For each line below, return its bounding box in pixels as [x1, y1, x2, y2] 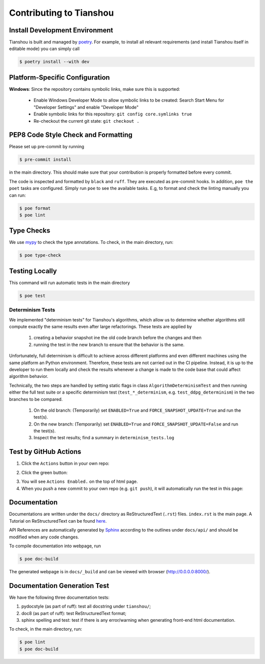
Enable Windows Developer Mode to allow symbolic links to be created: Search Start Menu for [33, 97, 224, 103]
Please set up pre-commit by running [9, 144, 84, 150]
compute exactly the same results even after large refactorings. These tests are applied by [9, 324, 192, 330]
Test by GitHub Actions [9, 448, 81, 456]
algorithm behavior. [9, 373, 49, 379]
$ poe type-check [19, 253, 61, 258]
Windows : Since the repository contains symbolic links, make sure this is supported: [9, 86, 180, 92]
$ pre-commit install [19, 157, 72, 162]
